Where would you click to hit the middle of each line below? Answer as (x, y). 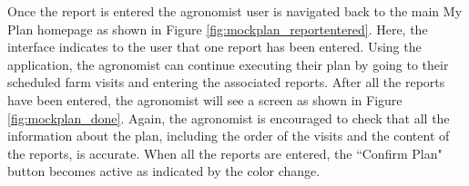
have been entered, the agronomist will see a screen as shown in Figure (205, 99)
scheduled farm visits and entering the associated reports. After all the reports (226, 82)
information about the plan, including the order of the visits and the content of (229, 136)
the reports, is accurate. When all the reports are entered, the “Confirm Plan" (225, 153)
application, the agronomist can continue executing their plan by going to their (228, 64)
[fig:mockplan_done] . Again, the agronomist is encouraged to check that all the (229, 117)
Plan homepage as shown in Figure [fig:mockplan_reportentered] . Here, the (218, 29)
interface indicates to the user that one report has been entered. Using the (214, 47)
